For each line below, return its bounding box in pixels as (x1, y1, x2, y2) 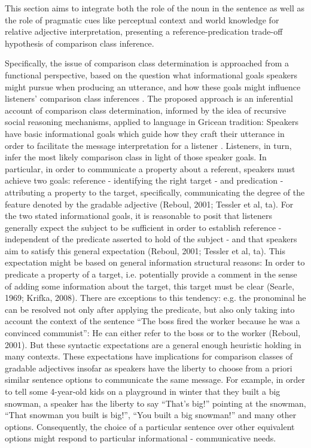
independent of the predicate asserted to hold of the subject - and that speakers (5, 233, 297, 245)
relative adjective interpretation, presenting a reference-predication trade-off (5, 25, 283, 38)
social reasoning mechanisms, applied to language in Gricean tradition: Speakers (5, 115, 299, 128)
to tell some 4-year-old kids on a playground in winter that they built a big (5, 385, 280, 397)
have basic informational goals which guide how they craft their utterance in (5, 127, 285, 139)
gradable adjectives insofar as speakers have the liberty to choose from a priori (5, 361, 292, 374)
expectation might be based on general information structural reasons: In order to (5, 256, 305, 269)
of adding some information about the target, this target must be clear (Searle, (5, 279, 294, 292)
